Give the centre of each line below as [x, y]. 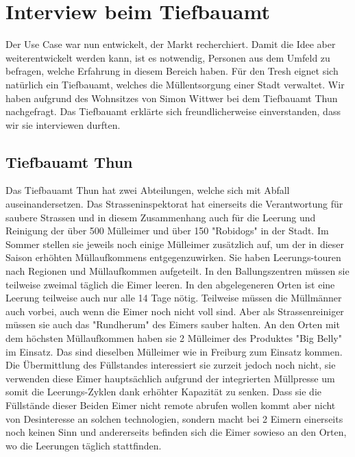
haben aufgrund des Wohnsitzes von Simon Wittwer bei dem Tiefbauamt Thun [172, 98]
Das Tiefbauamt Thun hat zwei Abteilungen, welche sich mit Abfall [148, 190]
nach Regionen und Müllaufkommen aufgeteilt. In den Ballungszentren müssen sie [177, 271]
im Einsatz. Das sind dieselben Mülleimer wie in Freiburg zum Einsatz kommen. [174, 351]
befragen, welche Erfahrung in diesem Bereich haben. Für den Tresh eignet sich [172, 71]
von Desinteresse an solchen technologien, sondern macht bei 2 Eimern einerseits [174, 418]
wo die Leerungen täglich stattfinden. [84, 445]
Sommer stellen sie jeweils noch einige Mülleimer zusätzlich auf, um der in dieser [175, 244]
